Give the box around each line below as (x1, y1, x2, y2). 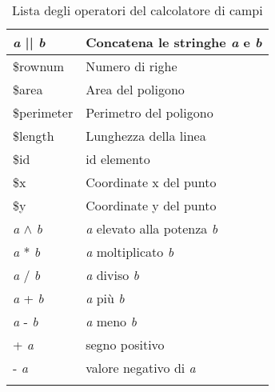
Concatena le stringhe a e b (86, 33, 262, 51)
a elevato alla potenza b (86, 219, 218, 238)
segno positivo (86, 335, 165, 354)
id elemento (86, 150, 150, 168)
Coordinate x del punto (86, 173, 217, 191)
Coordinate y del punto (86, 196, 217, 214)
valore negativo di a (86, 358, 196, 377)
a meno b (86, 312, 137, 330)
